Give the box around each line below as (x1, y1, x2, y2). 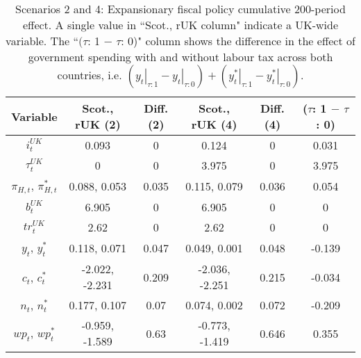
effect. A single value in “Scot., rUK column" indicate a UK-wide (22, 17, 339, 33)
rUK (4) (191, 116, 237, 132)
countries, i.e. (57, 67, 122, 83)
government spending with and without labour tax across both (28, 49, 333, 65)
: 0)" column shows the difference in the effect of (121, 33, 355, 49)
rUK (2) (74, 116, 121, 132)
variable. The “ (6, 33, 79, 49)
